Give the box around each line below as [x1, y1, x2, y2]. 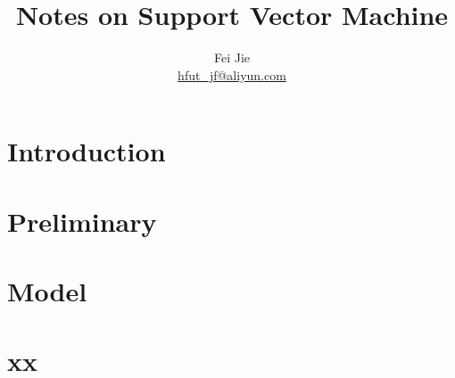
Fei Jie [213, 48, 251, 67]
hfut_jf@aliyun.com [178, 65, 286, 84]
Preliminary [7, 202, 157, 239]
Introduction [7, 133, 166, 169]
